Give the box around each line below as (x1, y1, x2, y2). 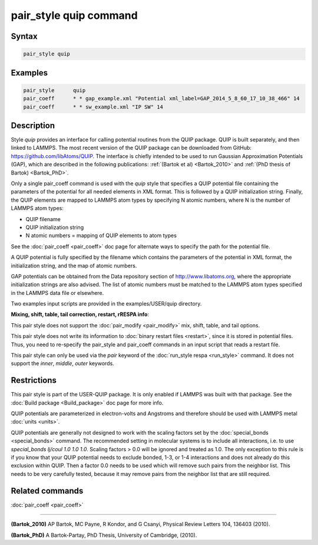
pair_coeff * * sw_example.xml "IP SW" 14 (23, 103, 163, 110)
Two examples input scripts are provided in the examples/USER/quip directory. (11, 300, 202, 307)
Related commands (11, 485, 84, 495)
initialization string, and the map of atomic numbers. (11, 262, 137, 269)
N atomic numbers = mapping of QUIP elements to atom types (25, 232, 177, 239)
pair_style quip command (11, 9, 138, 22)
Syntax (11, 31, 38, 41)
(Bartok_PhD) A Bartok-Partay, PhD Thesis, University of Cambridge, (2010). (11, 531, 197, 539)
